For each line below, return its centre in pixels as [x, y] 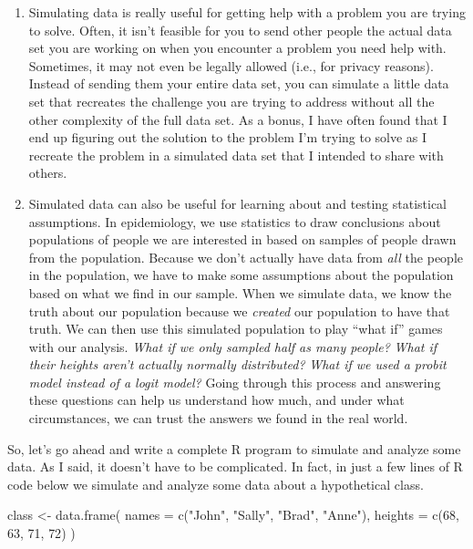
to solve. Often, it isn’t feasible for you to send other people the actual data [240, 30]
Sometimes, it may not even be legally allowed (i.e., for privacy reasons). [231, 65]
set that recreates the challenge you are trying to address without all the [231, 101]
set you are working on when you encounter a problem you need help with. [237, 48]
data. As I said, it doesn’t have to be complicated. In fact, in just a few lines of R [235, 466]
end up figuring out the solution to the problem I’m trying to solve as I [228, 137]
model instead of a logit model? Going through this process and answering [235, 382]
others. [48, 173]
